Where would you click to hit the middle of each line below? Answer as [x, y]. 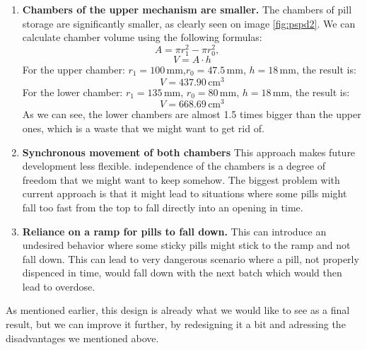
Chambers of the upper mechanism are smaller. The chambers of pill [187, 9]
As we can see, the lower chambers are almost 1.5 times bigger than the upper [192, 114]
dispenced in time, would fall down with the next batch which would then [182, 273]
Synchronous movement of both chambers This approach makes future [189, 152]
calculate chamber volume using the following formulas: [142, 37]
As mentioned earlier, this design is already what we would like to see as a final [178, 310]
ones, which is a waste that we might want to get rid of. [143, 128]
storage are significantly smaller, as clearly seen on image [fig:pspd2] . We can [189, 23]
